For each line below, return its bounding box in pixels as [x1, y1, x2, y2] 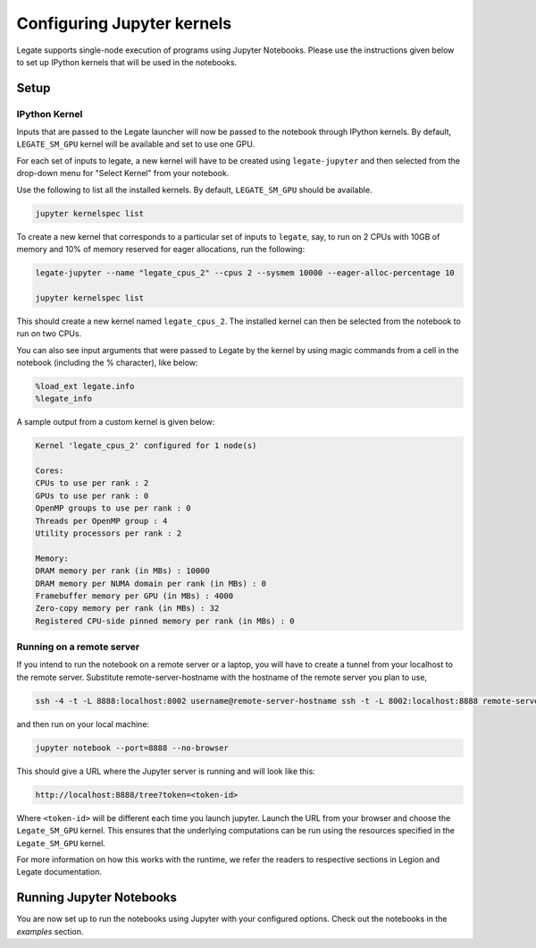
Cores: [35, 466, 64, 476]
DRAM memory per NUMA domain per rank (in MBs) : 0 [35, 578, 267, 588]
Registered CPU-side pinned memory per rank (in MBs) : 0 [35, 615, 295, 626]
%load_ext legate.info [35, 381, 135, 391]
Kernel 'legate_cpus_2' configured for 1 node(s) [35, 441, 257, 451]
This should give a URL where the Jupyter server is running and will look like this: [16, 766, 316, 776]
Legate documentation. [16, 867, 103, 877]
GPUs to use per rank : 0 [35, 490, 149, 501]
